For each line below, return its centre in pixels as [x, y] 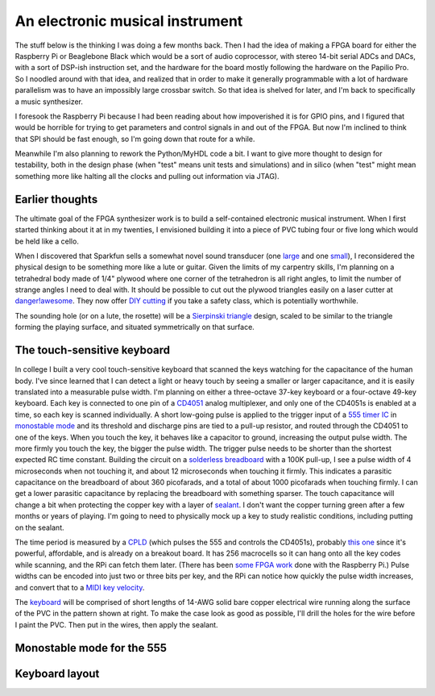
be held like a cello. [47, 241]
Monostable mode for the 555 [91, 648]
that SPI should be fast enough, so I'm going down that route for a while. [135, 139]
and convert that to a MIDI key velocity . [80, 587]
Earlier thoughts [56, 199]
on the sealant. [39, 527]
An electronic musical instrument [129, 21]
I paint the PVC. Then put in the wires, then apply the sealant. [116, 624]
